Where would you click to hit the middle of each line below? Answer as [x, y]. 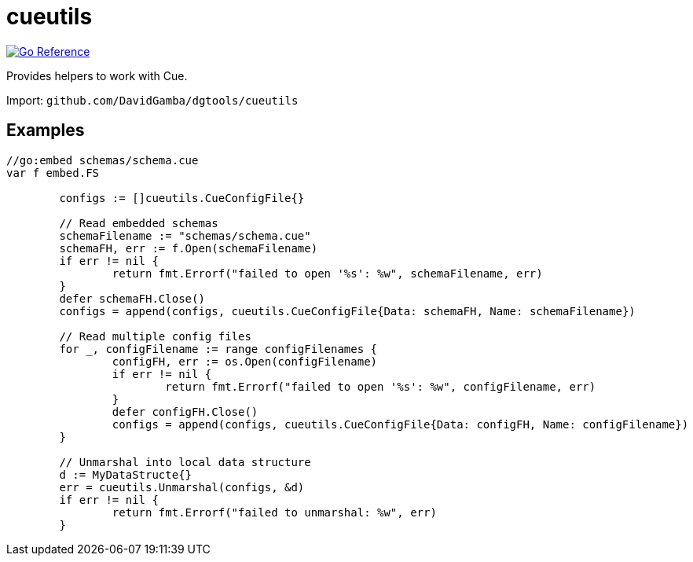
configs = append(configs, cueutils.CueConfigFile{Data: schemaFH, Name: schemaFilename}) [347, 311]
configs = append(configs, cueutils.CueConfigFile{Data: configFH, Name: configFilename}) [400, 424]
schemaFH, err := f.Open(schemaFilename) [189, 248]
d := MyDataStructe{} [126, 474]
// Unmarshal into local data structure [185, 462]
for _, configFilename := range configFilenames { [218, 349]
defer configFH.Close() [185, 411]
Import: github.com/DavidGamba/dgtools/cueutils [152, 100]
